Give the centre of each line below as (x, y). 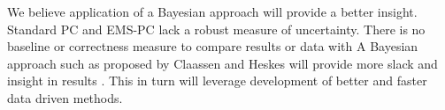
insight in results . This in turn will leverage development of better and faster (217, 81)
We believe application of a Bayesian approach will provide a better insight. (212, 11)
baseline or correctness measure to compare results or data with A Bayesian (213, 46)
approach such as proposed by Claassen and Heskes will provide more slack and (222, 63)
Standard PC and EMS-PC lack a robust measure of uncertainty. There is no (216, 29)
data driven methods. (65, 97)
